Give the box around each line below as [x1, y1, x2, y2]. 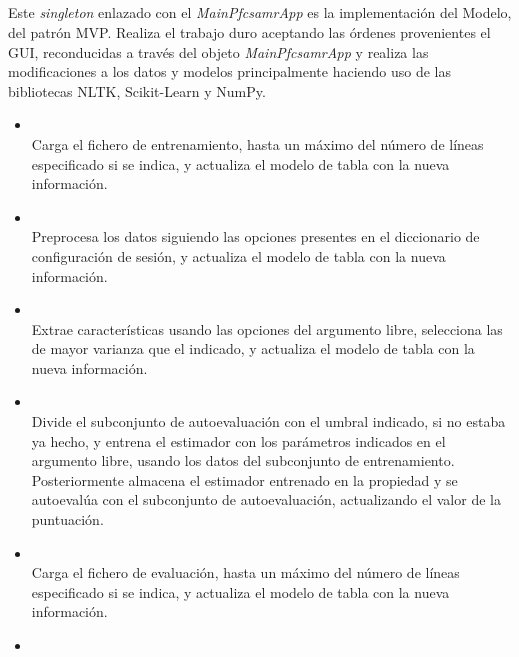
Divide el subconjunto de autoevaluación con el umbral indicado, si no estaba [31, 411, 506, 432]
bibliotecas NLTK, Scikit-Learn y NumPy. [8, 80, 266, 101]
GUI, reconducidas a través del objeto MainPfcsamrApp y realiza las [8, 41, 429, 62]
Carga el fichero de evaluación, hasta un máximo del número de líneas [31, 562, 460, 583]
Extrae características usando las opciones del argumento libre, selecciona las [31, 318, 503, 339]
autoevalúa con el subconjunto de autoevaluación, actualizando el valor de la [31, 489, 501, 510]
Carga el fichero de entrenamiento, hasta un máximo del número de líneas [31, 133, 484, 154]
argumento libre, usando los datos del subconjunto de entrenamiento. [31, 450, 455, 471]
